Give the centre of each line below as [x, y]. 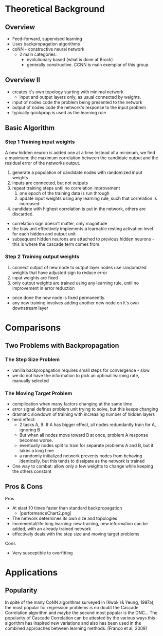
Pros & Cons [24, 487]
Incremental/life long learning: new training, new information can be [80, 523]
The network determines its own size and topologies [65, 518]
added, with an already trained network [52, 529]
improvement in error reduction [43, 288]
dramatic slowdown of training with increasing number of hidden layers [83, 414]
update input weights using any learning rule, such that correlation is [88, 198]
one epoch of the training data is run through [64, 193]
